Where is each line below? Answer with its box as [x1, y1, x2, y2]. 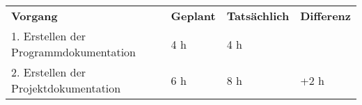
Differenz [300, 8, 351, 24]
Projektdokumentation [11, 80, 121, 96]
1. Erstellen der [11, 28, 86, 44]
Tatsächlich [226, 8, 290, 24]
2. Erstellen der [11, 64, 86, 80]
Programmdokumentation [11, 44, 136, 60]
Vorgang [11, 8, 58, 24]
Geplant [171, 8, 216, 24]
